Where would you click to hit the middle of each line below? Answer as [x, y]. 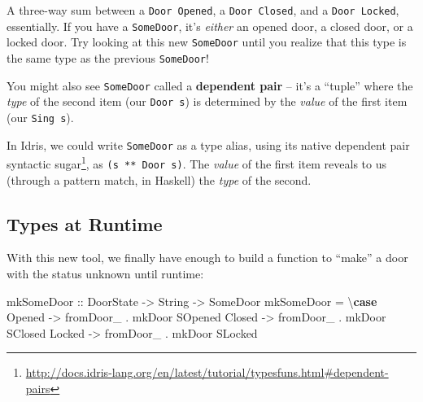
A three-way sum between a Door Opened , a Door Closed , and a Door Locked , [203, 10]
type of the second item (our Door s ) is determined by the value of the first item [207, 101]
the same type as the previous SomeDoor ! [108, 57]
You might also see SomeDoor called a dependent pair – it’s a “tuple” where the [210, 85]
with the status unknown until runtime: [105, 273]
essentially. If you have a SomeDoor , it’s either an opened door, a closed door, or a [210, 26]
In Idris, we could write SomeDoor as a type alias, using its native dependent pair [208, 144]
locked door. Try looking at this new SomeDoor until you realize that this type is [207, 42]
